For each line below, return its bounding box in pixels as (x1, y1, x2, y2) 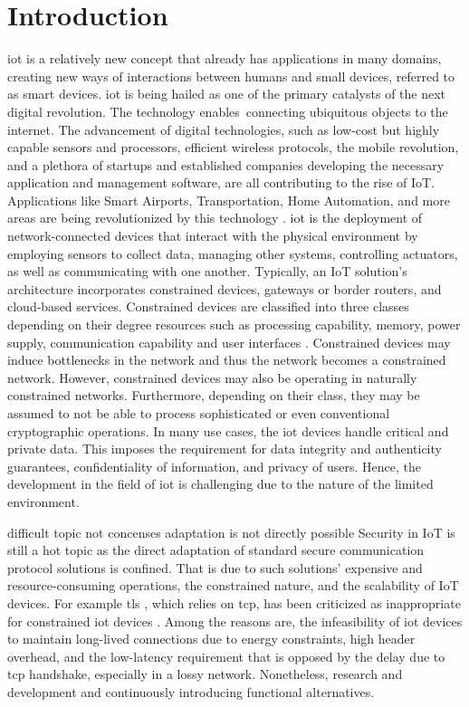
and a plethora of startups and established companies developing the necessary (7, 155, 445, 174)
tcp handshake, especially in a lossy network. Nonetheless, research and (7, 664, 403, 683)
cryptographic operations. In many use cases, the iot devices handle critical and (7, 421, 449, 440)
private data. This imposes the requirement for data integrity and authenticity (7, 439, 442, 458)
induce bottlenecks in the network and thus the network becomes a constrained (7, 350, 446, 369)
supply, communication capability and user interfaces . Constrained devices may (7, 332, 451, 351)
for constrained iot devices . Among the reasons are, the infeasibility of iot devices (7, 611, 463, 630)
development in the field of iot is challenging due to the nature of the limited (7, 474, 434, 493)
